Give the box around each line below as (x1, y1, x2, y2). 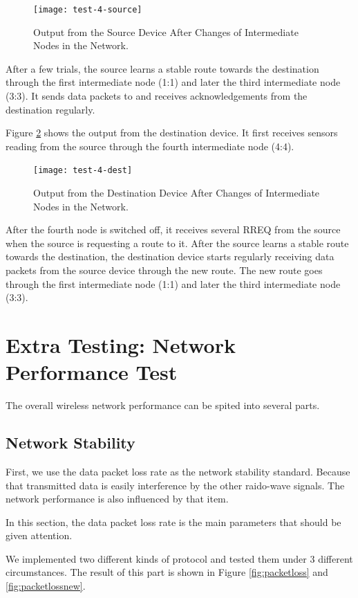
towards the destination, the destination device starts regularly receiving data (6, 249, 335, 264)
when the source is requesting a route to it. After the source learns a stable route (6, 235, 349, 250)
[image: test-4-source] (33, 5, 142, 15)
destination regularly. (6, 102, 95, 116)
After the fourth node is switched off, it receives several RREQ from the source (6, 222, 341, 237)
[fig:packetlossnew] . (6, 579, 86, 593)
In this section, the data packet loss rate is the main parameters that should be (6, 514, 341, 529)
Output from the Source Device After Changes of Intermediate (33, 24, 299, 39)
